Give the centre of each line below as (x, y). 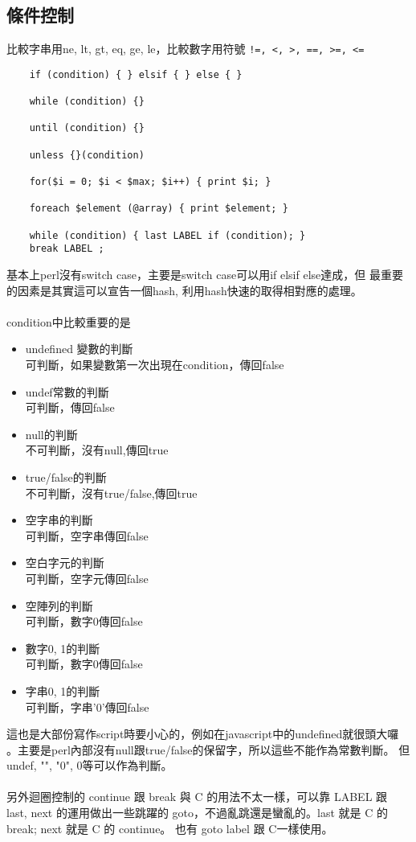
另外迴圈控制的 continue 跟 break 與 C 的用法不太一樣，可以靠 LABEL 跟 (197, 797)
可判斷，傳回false (70, 407)
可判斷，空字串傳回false (87, 535)
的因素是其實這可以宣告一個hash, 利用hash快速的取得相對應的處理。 (184, 290)
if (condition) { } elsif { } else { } (136, 74)
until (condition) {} (87, 128)
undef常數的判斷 (67, 391)
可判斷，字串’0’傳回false (87, 706)
